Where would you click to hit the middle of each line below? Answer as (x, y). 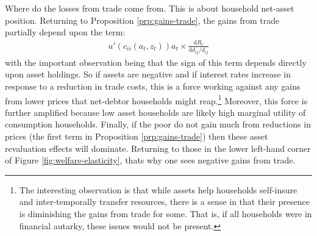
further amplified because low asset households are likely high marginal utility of (155, 112)
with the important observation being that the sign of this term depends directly (156, 62)
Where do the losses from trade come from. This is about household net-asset (150, 8)
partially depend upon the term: (65, 32)
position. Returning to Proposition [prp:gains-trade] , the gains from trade (142, 20)
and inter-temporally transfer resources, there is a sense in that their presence (164, 202)
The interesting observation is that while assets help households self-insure (158, 189)
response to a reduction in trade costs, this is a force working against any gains (153, 86)
